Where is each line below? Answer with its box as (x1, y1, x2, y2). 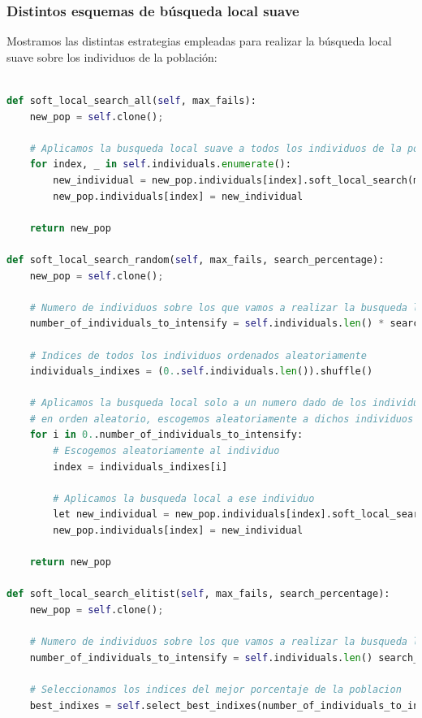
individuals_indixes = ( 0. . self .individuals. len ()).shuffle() (29, 365, 373, 378)
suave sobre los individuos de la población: (6, 48, 217, 65)
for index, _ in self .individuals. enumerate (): (29, 158, 291, 171)
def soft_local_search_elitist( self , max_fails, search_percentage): (6, 588, 390, 600)
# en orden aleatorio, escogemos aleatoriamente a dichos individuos (29, 413, 414, 425)
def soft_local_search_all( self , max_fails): (6, 95, 256, 106)
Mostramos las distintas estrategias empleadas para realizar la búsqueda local (6, 32, 392, 50)
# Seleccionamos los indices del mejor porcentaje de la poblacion (29, 683, 402, 695)
